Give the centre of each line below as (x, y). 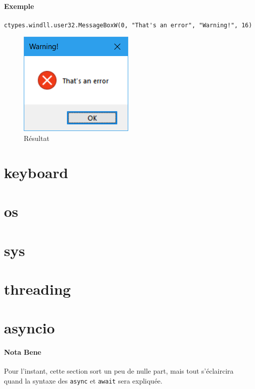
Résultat (37, 138)
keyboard (36, 172)
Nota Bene (23, 352)
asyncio (29, 328)
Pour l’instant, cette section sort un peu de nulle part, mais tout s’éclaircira (119, 371)
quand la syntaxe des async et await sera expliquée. (83, 380)
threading (37, 289)
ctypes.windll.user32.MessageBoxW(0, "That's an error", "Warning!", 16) (128, 25)
